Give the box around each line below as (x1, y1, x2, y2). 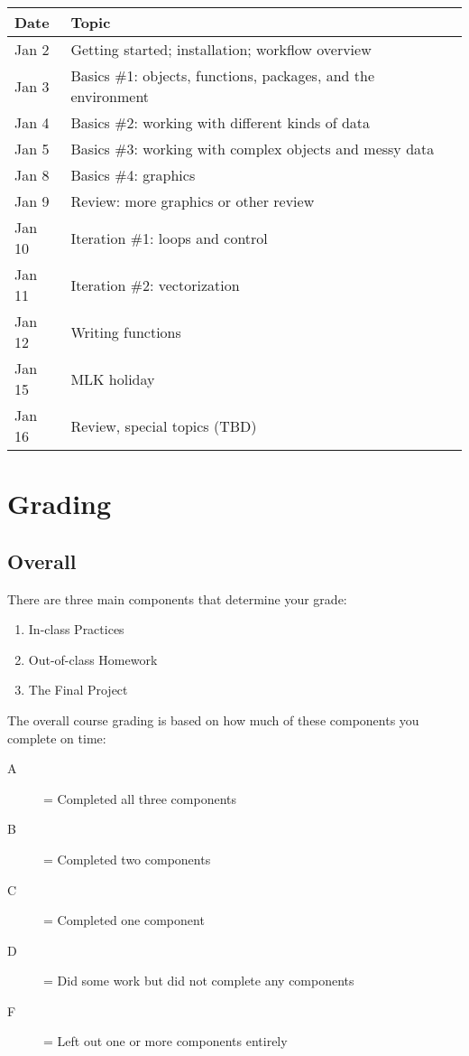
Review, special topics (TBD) (70, 415, 257, 436)
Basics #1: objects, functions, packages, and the (70, 65, 375, 86)
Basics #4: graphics (70, 164, 196, 185)
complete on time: (7, 728, 106, 747)
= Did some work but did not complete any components (43, 971, 354, 990)
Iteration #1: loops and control (70, 227, 268, 248)
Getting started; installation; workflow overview (70, 39, 372, 60)
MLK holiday (70, 368, 155, 389)
